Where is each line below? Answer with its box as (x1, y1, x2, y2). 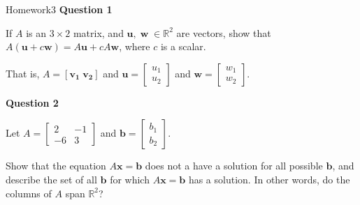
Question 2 (6, 95, 59, 109)
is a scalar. (160, 39, 206, 54)
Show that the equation (6, 158, 106, 173)
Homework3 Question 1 (6, 2, 113, 16)
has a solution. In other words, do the (188, 172, 350, 186)
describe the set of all (6, 172, 97, 186)
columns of (6, 185, 52, 200)
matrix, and (73, 25, 124, 40)
